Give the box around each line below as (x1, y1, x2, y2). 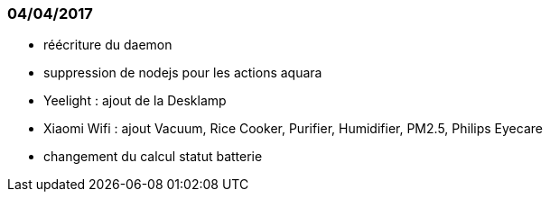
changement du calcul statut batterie (43, 149, 263, 165)
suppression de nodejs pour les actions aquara (43, 65, 322, 81)
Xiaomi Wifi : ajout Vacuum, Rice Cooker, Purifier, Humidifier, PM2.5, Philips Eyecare (43, 121, 543, 137)
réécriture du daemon (43, 37, 172, 53)
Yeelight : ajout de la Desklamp (43, 93, 227, 109)
